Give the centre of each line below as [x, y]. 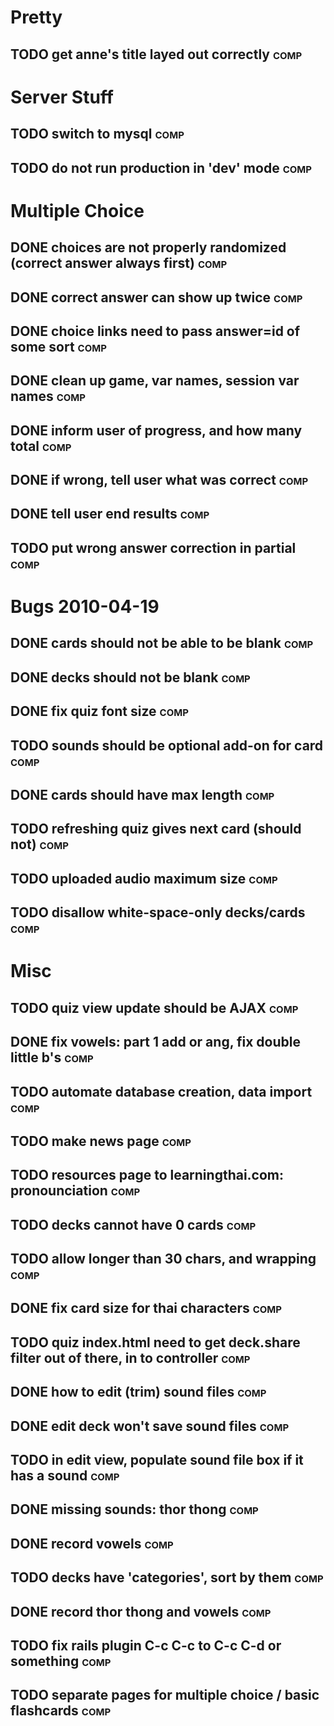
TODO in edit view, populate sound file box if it [157, 1460]
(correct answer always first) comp [119, 263]
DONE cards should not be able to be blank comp [162, 643]
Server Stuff [62, 97]
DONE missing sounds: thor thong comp [134, 1509]
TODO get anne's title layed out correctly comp [156, 54]
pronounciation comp [75, 1191]
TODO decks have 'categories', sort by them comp [167, 1577]
